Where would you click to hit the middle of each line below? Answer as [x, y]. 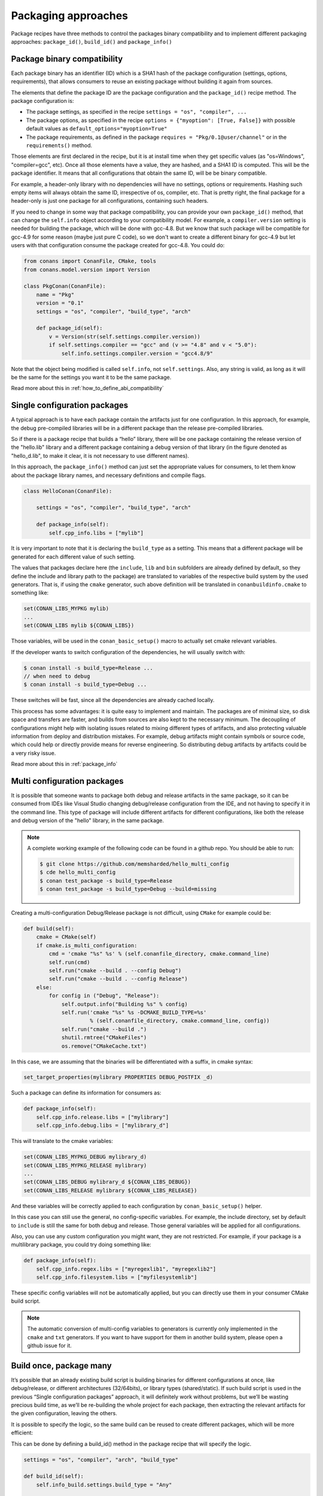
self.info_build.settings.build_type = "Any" [104, 1485]
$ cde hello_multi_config [78, 872]
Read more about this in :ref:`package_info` [64, 764]
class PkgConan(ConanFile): [65, 286]
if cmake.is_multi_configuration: [87, 945]
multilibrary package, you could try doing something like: [81, 1245]
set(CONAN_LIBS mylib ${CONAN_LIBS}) [79, 626]
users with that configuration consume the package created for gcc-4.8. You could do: [118, 245]
